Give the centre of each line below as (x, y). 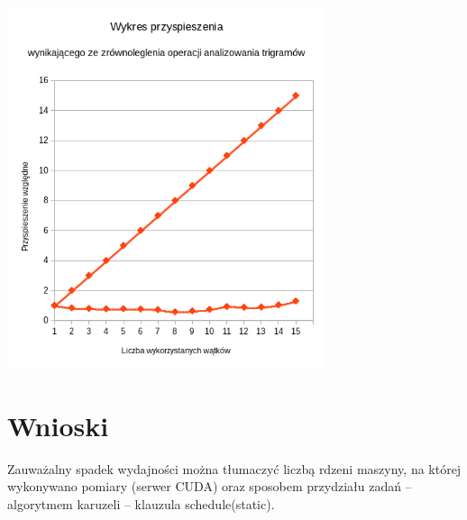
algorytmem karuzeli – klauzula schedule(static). (141, 504)
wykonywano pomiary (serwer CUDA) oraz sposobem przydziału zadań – (210, 486)
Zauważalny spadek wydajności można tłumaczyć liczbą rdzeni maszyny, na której (234, 468)
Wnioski (58, 425)
